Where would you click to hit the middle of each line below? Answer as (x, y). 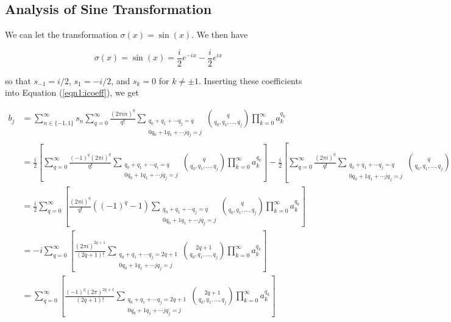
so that (18, 80)
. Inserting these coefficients (250, 80)
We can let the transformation (61, 34)
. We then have (220, 34)
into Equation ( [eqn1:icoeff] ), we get (72, 92)
